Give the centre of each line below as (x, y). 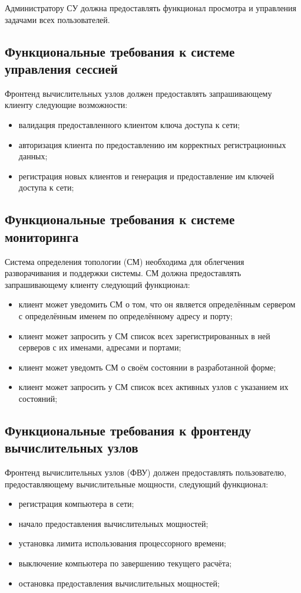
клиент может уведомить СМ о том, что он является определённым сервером (157, 304)
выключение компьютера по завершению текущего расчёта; (125, 563)
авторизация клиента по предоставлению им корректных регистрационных (152, 144)
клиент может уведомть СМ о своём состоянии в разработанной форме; (147, 367)
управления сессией (61, 68)
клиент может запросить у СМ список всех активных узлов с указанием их (153, 387)
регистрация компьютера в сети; (76, 504)
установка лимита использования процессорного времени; (122, 543)
